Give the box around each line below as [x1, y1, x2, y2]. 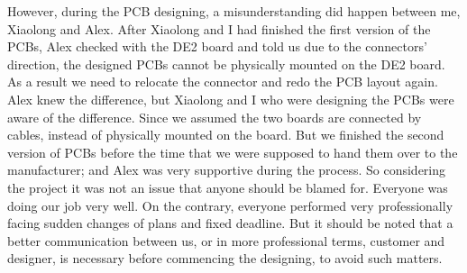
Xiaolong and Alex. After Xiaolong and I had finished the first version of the [7, 19, 431, 38]
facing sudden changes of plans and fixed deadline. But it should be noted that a [7, 214, 453, 232]
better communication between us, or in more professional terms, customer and [7, 231, 445, 250]
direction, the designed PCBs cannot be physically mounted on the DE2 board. [7, 54, 445, 73]
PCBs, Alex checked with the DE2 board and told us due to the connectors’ [7, 37, 427, 56]
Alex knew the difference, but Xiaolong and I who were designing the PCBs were [7, 89, 454, 108]
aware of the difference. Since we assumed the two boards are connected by [7, 107, 422, 126]
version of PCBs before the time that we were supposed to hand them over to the [7, 142, 458, 161]
